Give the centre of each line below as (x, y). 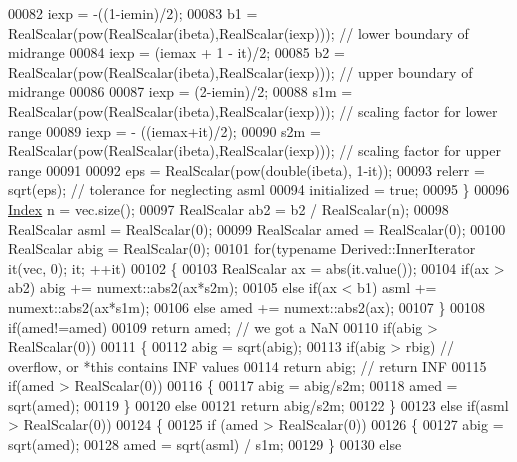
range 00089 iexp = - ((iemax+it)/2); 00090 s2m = (164, 130)
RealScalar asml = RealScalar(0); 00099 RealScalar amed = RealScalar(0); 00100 (257, 228)
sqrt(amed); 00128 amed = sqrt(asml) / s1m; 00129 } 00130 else (205, 444)
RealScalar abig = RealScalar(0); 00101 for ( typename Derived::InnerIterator (242, 248)
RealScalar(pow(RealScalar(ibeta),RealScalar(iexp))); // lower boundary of (238, 32)
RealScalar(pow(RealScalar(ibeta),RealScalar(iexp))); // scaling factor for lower (253, 110)
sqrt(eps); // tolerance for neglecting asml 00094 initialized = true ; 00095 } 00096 (259, 189)
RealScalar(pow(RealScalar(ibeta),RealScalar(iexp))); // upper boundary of (240, 71)
